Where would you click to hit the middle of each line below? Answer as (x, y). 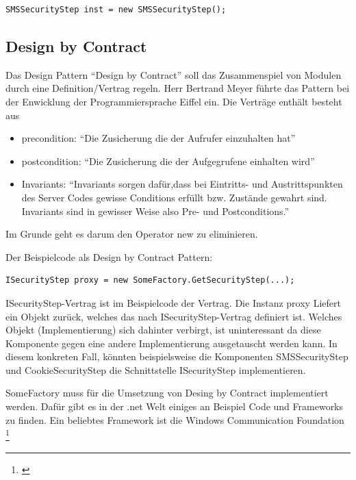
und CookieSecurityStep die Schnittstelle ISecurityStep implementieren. (156, 369)
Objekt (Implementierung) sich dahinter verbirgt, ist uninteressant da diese (163, 330)
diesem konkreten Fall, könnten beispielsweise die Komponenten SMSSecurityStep (177, 356)
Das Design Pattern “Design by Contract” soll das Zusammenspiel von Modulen (174, 74)
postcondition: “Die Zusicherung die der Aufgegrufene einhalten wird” (168, 161)
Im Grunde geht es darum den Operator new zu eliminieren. (132, 234)
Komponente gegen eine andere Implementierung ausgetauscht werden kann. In (171, 343)
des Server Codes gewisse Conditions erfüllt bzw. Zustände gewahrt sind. (174, 197)
